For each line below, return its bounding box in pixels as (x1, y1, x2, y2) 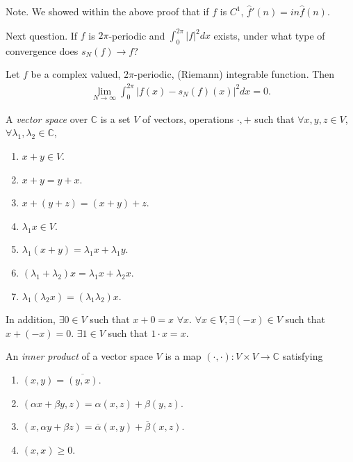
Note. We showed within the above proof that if (6, 4, 209, 18)
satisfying (282, 349, 323, 363)
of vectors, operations (142, 111, 233, 126)
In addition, (6, 312, 56, 327)
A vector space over (6, 111, 88, 126)
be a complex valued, (31, 67, 121, 81)
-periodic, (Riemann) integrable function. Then (133, 67, 335, 81)
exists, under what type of (213, 28, 325, 42)
